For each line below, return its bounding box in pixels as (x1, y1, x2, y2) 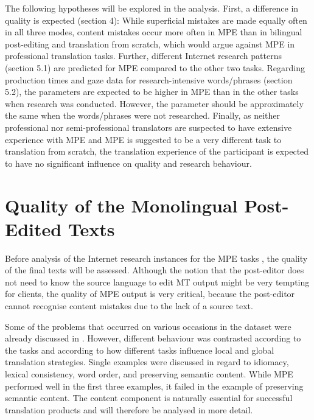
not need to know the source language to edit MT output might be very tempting (5, 275, 310, 288)
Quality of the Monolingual (5, 192, 238, 217)
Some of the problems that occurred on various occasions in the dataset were (5, 320, 291, 332)
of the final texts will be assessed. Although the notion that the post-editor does (5, 264, 304, 276)
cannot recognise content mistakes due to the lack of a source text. (5, 299, 253, 312)
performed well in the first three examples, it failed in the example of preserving (5, 379, 304, 392)
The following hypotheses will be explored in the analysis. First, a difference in (5, 2, 299, 14)
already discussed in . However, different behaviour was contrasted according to (5, 332, 301, 345)
